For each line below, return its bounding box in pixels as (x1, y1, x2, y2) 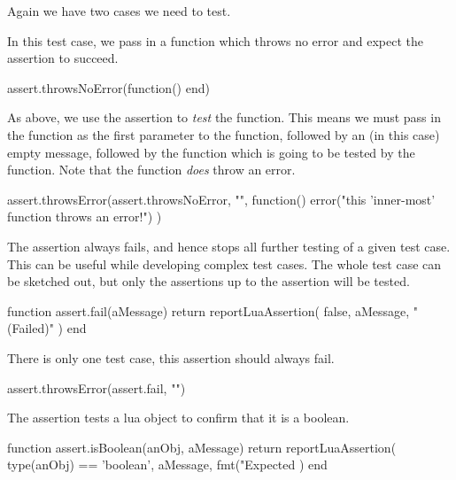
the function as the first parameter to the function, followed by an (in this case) (7, 125, 440, 143)
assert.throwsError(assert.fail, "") (7, 378, 186, 397)
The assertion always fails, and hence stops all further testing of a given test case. (7, 236, 451, 255)
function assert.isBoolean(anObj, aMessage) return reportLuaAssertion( (7, 437, 397, 456)
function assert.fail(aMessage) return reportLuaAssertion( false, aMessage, (7, 301, 410, 320)
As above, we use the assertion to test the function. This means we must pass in (7, 108, 441, 127)
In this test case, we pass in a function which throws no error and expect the (7, 31, 423, 50)
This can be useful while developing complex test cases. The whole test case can (7, 254, 442, 273)
